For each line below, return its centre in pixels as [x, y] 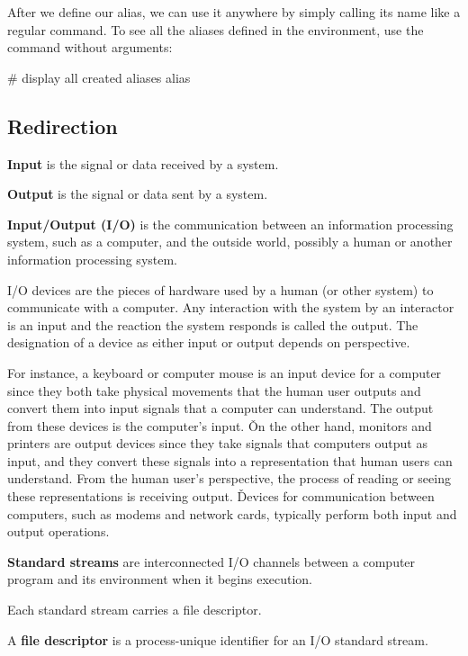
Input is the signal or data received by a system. [143, 163]
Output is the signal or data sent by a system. [138, 194]
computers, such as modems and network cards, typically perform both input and [232, 513]
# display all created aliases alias [99, 77]
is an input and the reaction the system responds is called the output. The [213, 324]
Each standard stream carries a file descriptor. [135, 610]
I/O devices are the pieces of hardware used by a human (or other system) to [220, 289]
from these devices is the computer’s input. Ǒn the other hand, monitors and [220, 425]
